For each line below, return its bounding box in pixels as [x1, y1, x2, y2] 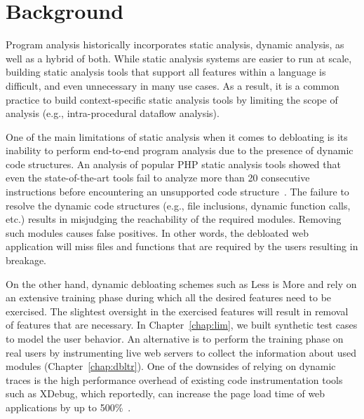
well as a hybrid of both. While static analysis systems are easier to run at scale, [6, 50, 352, 65]
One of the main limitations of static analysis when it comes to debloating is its [6, 129, 348, 144]
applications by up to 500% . [6, 399, 131, 414]
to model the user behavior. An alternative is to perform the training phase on [6, 331, 344, 345]
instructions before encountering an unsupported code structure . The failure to [6, 184, 349, 199]
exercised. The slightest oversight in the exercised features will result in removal [6, 303, 349, 318]
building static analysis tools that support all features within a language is [6, 64, 326, 79]
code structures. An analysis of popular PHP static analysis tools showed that [6, 156, 341, 171]
